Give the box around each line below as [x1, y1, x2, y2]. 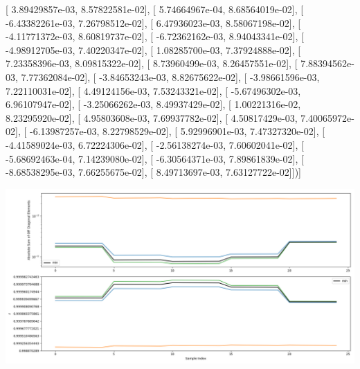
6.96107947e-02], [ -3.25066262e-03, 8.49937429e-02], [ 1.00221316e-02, [6, 97, 301, 111]
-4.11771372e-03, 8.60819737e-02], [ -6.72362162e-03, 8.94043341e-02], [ [6, 29, 304, 44]
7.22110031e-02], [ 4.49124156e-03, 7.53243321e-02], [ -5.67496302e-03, [6, 83, 301, 98]
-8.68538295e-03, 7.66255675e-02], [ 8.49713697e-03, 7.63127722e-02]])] [6, 165, 301, 179]
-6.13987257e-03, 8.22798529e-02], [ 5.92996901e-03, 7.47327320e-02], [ [29, 124, 325, 138]
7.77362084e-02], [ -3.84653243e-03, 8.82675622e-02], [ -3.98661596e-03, [21, 69, 320, 84]
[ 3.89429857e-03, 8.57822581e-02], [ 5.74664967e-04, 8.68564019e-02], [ [6, 2, 304, 16]
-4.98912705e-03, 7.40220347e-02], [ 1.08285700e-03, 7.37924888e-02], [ [6, 42, 301, 57]
